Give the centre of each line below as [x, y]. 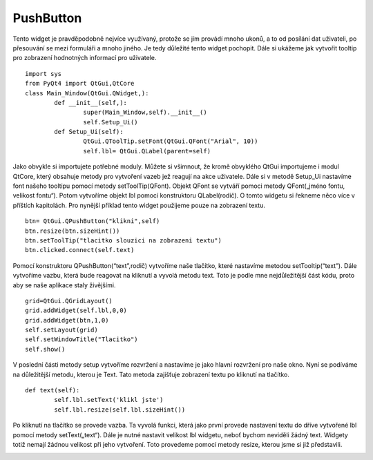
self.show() [45, 349]
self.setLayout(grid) [61, 330]
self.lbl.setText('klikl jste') [109, 400]
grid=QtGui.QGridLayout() [69, 301]
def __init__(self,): [91, 103]
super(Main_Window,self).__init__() [145, 113]
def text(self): [52, 391]
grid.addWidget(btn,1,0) [67, 320]
